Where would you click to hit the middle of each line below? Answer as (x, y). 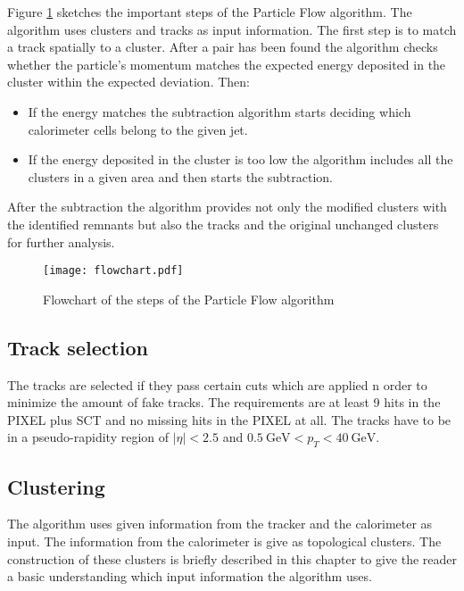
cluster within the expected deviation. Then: (128, 82)
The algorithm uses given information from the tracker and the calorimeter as (220, 524)
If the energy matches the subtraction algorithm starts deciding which (220, 111)
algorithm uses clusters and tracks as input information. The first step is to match (232, 29)
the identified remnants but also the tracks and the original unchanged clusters (223, 224)
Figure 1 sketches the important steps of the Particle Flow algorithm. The (210, 12)
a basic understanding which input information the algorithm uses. (190, 576)
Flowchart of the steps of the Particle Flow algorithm (189, 299)
